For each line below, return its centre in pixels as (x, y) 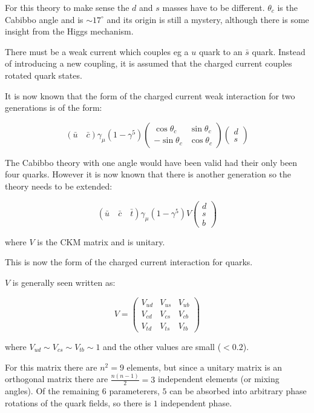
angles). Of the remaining (52, 391)
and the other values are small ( (162, 346)
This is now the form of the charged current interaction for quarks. (129, 262)
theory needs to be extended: (59, 186)
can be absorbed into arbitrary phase (238, 391)
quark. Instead (279, 51)
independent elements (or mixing (218, 379)
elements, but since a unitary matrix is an (204, 367)
